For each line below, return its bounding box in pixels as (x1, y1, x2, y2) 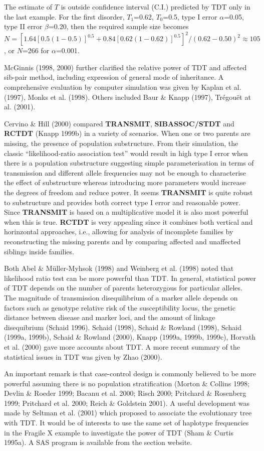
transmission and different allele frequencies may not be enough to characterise (4, 167, 246, 178)
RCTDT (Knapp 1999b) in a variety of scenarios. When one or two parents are (4, 128, 250, 138)
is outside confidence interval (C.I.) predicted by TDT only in (61, 2, 250, 12)
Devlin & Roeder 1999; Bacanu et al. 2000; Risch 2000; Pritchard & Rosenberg (4, 388, 246, 398)
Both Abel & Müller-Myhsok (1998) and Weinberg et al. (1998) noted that (4, 263, 234, 273)
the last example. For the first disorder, (4, 11, 125, 22)
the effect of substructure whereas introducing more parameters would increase (4, 177, 246, 188)
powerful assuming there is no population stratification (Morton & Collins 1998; (4, 378, 249, 388)
